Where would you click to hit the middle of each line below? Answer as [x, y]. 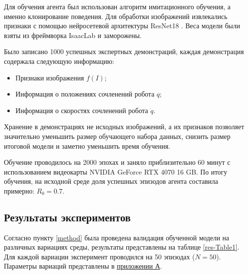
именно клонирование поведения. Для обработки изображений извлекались [116, 16]
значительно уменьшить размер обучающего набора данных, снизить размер [117, 136]
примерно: [19, 190]
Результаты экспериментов [67, 217]
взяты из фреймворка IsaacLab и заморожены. [73, 35]
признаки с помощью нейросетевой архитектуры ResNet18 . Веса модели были [122, 26]
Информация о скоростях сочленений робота [82, 110]
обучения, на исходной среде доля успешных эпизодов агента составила [111, 181]
